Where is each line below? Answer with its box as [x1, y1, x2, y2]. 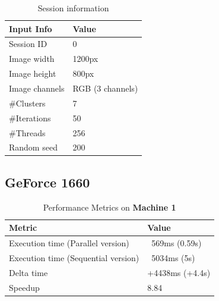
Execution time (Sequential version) [9, 251, 139, 264]
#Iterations [9, 111, 51, 124]
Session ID [9, 37, 47, 50]
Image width [9, 52, 55, 65]
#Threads [9, 126, 46, 139]
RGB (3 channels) [72, 81, 138, 94]
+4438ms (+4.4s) [147, 266, 211, 278]
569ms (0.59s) [151, 237, 202, 249]
